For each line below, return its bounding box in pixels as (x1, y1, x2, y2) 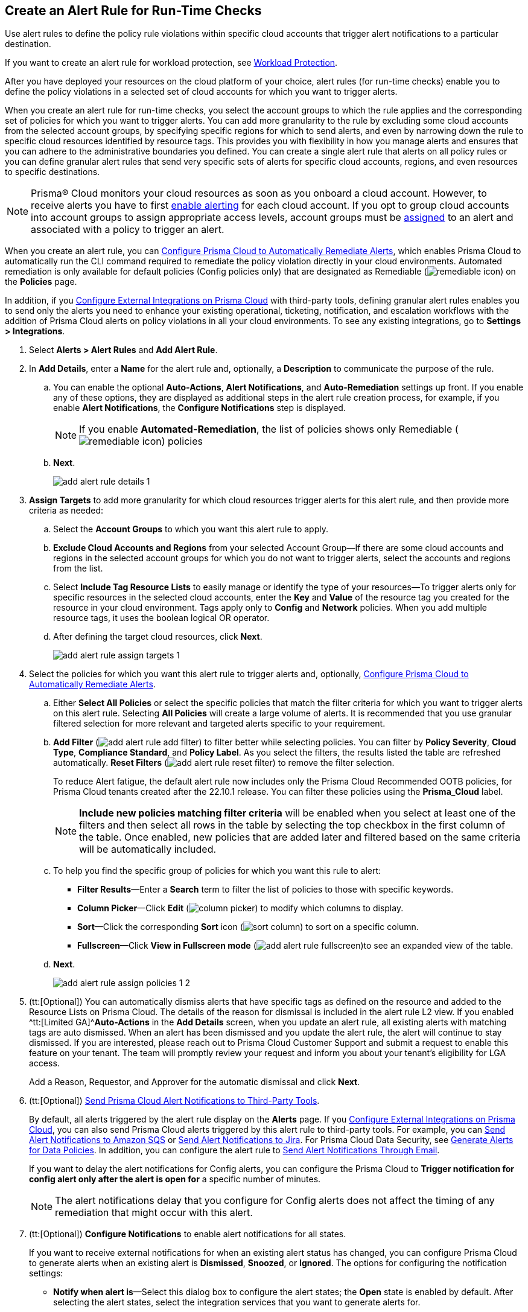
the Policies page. (5, 276, 77, 287)
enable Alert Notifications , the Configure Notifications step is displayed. (53, 403, 346, 413)
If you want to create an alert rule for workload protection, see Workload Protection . (5, 57, 338, 68)
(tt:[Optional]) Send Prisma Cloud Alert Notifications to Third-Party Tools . (29, 1095, 320, 1106)
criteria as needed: (29, 505, 104, 516)
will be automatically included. (79, 843, 217, 856)
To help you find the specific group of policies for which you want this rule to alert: (53, 865, 381, 876)
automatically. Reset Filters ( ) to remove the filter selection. (53, 757, 395, 768)
